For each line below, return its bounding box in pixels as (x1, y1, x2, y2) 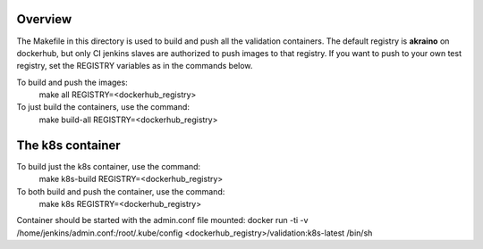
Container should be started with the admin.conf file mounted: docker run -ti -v (16, 215, 309, 226)
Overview (16, 12, 72, 27)
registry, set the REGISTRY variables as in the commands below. (16, 61, 253, 71)
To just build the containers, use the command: (16, 102, 190, 112)
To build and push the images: (16, 77, 129, 87)
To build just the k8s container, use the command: (16, 161, 201, 171)
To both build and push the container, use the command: (16, 186, 225, 196)
